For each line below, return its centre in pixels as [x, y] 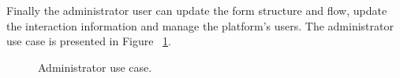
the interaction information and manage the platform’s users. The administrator [200, 25]
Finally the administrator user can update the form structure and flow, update [197, 10]
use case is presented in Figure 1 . [89, 41]
